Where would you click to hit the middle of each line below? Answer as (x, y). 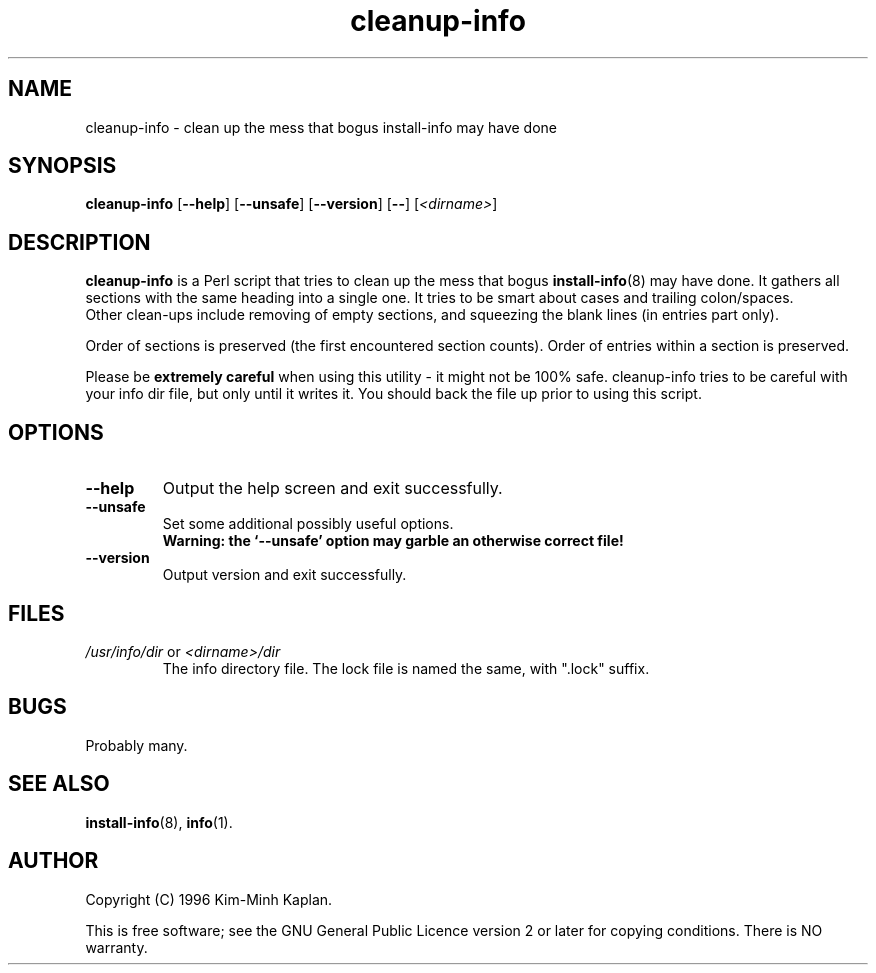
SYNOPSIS (62, 166)
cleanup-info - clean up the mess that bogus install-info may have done (321, 127)
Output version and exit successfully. (284, 575)
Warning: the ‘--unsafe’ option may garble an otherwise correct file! (393, 541)
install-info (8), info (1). (159, 822)
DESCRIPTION (79, 242)
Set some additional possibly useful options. (308, 524)
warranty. (116, 947)
